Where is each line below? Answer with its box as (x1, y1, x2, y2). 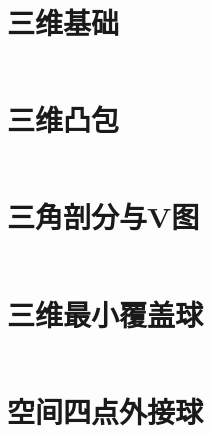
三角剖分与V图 (7, 196, 200, 237)
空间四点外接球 (7, 390, 204, 431)
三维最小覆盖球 (7, 293, 204, 334)
